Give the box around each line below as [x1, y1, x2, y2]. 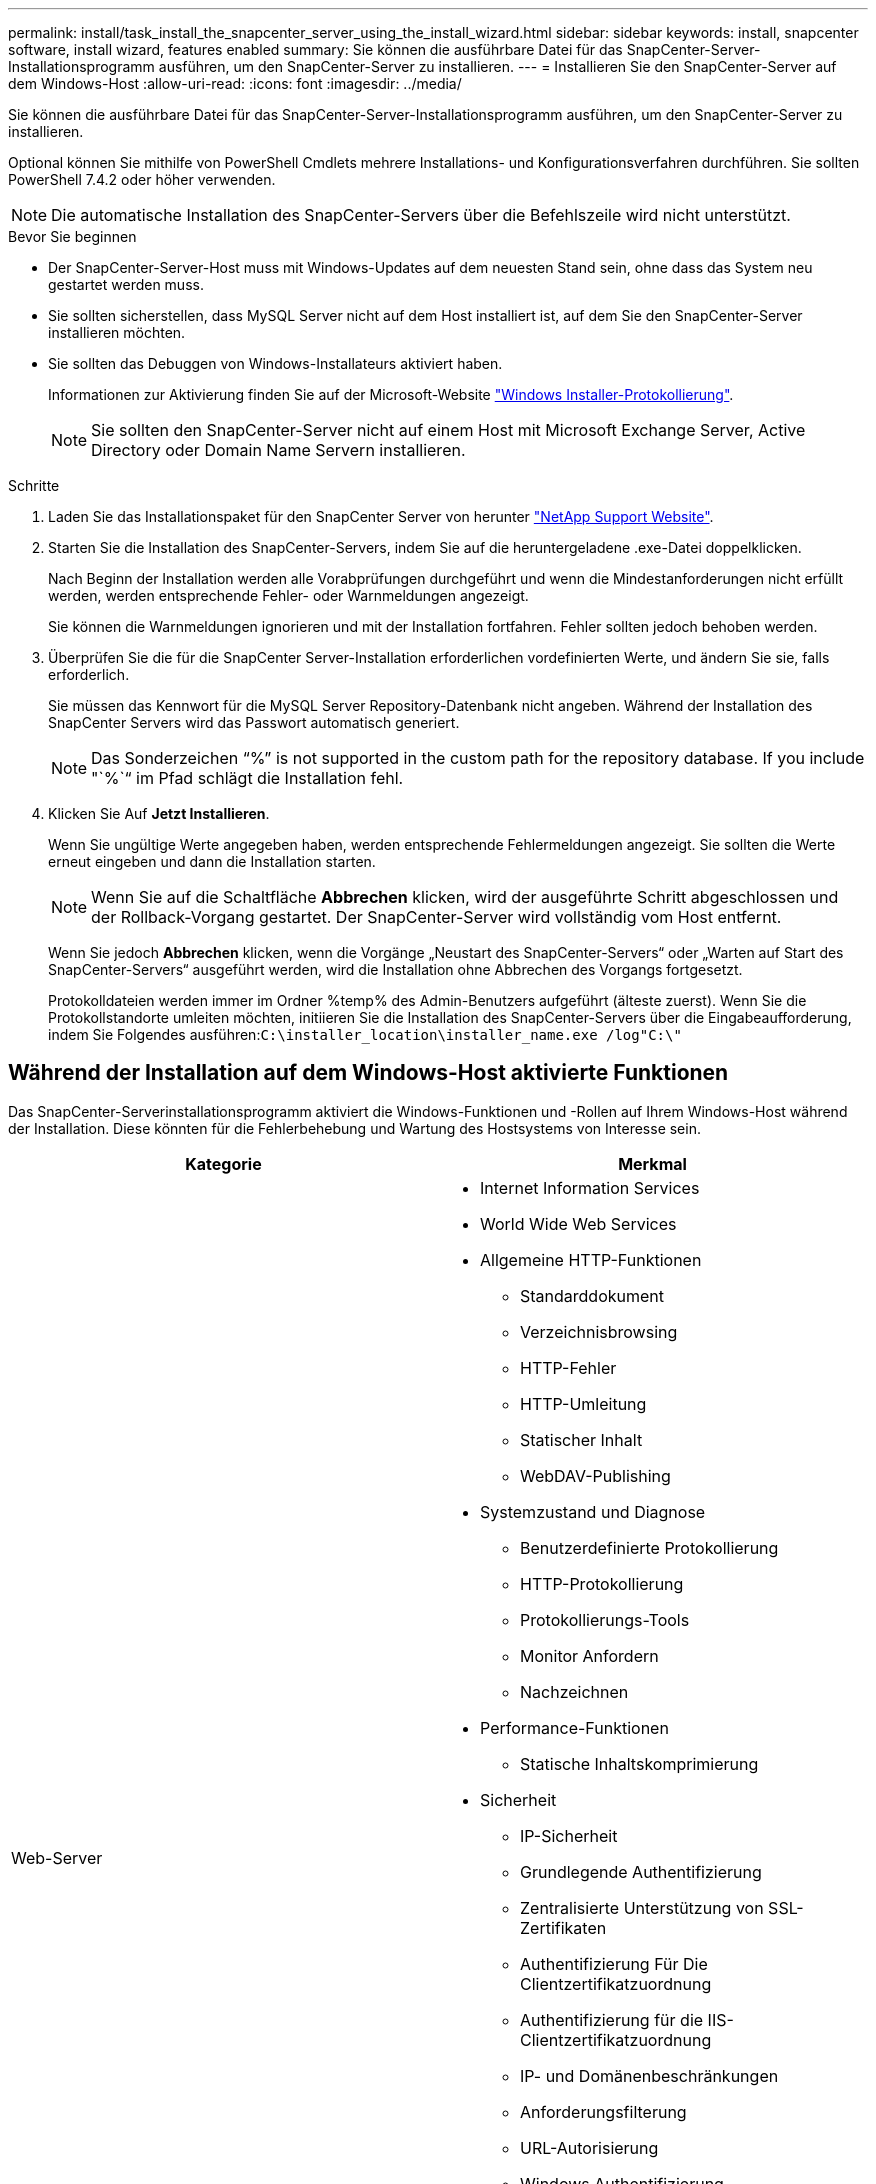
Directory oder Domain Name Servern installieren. [91, 440, 466, 460]
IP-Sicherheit [520, 1825, 618, 1846]
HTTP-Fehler [520, 1357, 617, 1378]
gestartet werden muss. [48, 276, 204, 293]
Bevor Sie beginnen [8, 228, 137, 245]
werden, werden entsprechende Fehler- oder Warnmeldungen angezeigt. [48, 587, 529, 604]
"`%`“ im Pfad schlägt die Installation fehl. [91, 768, 404, 788]
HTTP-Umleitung [520, 1393, 647, 1414]
